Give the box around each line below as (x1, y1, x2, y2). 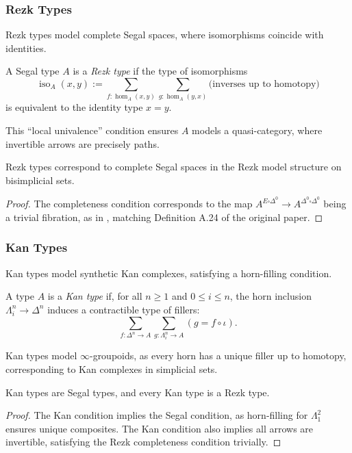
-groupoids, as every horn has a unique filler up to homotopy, (89, 348, 347, 363)
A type (5, 289, 34, 303)
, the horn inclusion (229, 289, 312, 303)
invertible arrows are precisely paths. (5, 136, 160, 151)
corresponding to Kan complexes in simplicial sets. (5, 362, 218, 376)
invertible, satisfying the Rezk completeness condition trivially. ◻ (5, 435, 281, 449)
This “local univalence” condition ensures (5, 122, 179, 137)
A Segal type (5, 64, 60, 78)
